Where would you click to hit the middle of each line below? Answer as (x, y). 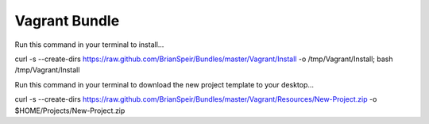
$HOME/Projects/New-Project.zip (70, 110)
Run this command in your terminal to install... (89, 45)
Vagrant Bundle (67, 21)
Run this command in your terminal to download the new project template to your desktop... (164, 84)
